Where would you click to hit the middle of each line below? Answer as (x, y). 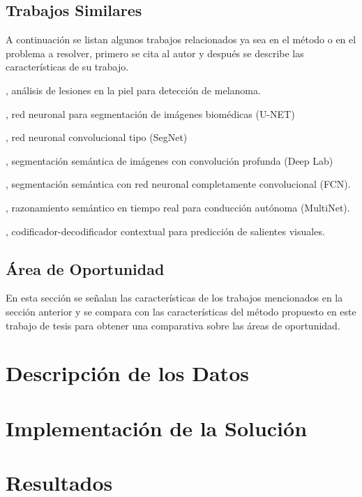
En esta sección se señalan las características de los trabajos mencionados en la (174, 298)
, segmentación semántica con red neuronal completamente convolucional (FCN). (178, 184)
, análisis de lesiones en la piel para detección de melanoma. (133, 90)
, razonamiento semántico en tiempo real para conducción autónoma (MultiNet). (178, 207)
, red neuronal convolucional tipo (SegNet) (97, 137)
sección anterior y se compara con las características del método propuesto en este (181, 311)
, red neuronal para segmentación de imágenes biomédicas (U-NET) (150, 113)
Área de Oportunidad (85, 268)
